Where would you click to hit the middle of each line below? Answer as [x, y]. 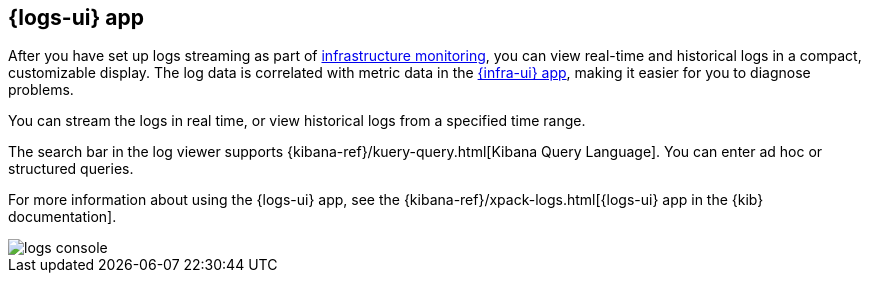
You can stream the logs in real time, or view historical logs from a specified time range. [297, 121]
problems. [41, 90]
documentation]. [62, 217]
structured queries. [71, 169]
